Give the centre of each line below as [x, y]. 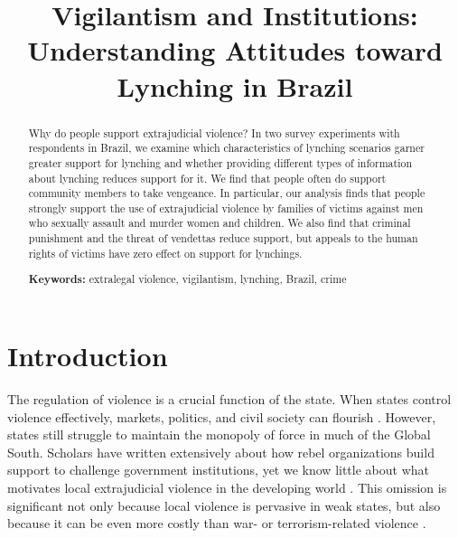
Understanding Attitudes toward [235, 50]
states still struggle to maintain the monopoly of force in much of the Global [219, 434]
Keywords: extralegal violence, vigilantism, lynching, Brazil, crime [187, 279]
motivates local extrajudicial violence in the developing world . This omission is [227, 487]
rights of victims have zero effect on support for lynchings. [165, 253]
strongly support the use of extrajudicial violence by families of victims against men [226, 208]
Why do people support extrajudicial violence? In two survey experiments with [214, 132]
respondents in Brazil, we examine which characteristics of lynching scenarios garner [226, 148]
